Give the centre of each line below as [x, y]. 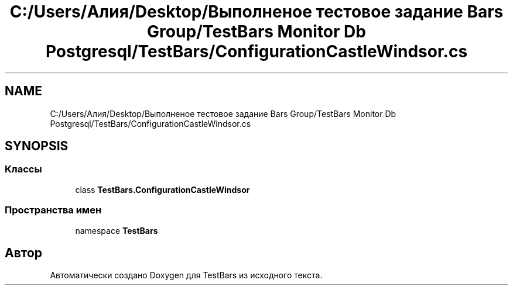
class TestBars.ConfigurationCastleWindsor [163, 189]
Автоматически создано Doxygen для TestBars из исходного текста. [186, 275]
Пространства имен [53, 210]
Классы [23, 169]
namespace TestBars [117, 230]
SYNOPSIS [37, 146]
